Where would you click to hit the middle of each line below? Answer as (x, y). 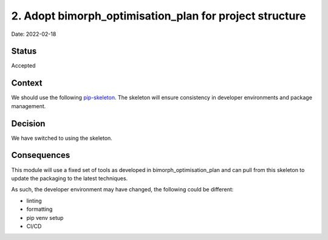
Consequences (41, 155)
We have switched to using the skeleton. (62, 138)
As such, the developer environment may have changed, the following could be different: (122, 190)
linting (34, 201)
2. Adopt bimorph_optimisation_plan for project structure (159, 16)
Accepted (23, 66)
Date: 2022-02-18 (34, 34)
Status (24, 51)
